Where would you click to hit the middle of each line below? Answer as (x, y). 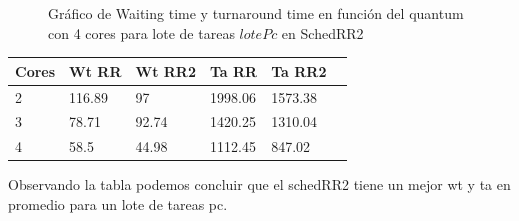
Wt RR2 (165, 70)
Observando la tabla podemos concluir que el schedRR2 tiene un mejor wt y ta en (259, 184)
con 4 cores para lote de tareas (141, 32)
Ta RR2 (299, 70)
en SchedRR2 (322, 32)
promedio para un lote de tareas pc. (118, 203)
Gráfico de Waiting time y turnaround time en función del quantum (256, 13)
